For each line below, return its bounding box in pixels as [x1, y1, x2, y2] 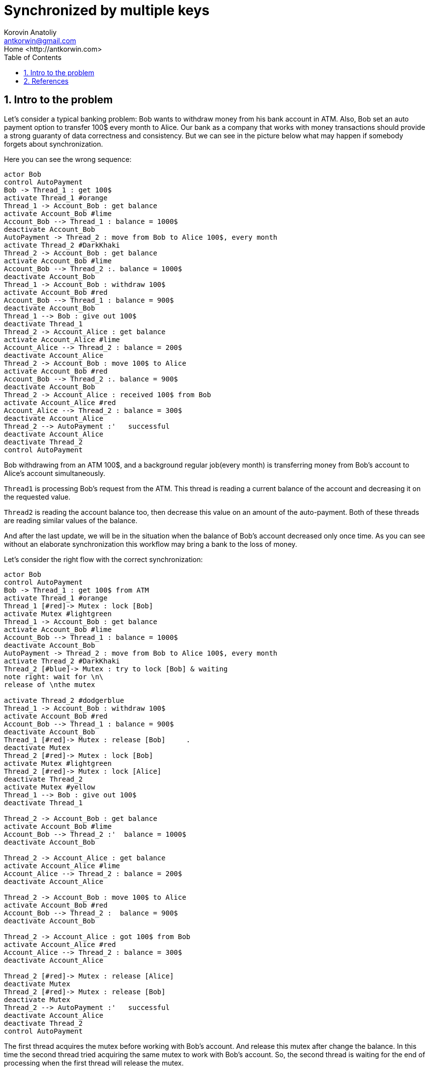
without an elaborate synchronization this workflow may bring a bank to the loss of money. [4, 539, 297, 548]
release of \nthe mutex [4, 680, 95, 689]
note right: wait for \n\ [4, 672, 104, 681]
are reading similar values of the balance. [4, 516, 138, 525]
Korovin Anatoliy [4, 28, 57, 36]
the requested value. [4, 492, 71, 501]
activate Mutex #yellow [4, 783, 95, 791]
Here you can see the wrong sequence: [4, 155, 132, 163]
